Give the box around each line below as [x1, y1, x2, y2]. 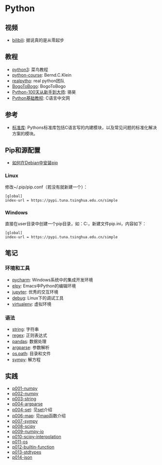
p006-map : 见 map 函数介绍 [12, 413, 66, 418]
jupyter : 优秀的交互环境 [12, 289, 59, 295]
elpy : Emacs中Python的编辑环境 [12, 282, 76, 289]
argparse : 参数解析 [12, 345, 50, 350]
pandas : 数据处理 [12, 338, 47, 345]
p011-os [12, 439, 28, 445]
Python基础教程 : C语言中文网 [12, 95, 70, 101]
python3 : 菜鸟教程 [12, 66, 48, 72]
